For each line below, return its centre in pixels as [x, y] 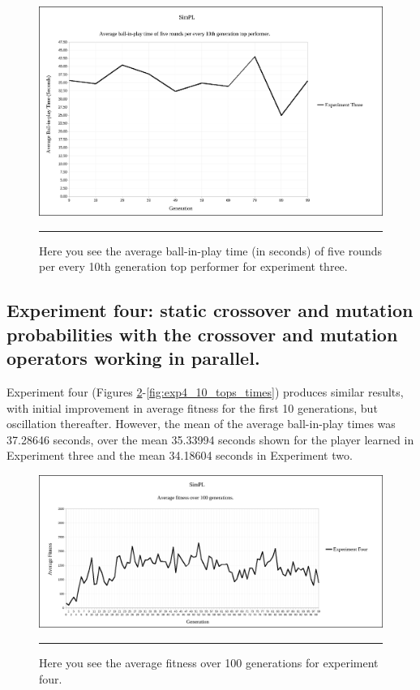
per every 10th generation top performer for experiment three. [193, 266]
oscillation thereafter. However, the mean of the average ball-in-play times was [201, 424]
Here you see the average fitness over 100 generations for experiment [209, 662]
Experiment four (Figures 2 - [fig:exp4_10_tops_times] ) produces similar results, [205, 391]
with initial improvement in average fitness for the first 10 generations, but [192, 407]
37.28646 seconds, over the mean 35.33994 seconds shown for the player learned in [210, 439]
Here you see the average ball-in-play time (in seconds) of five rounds [211, 250]
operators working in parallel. [133, 358]
